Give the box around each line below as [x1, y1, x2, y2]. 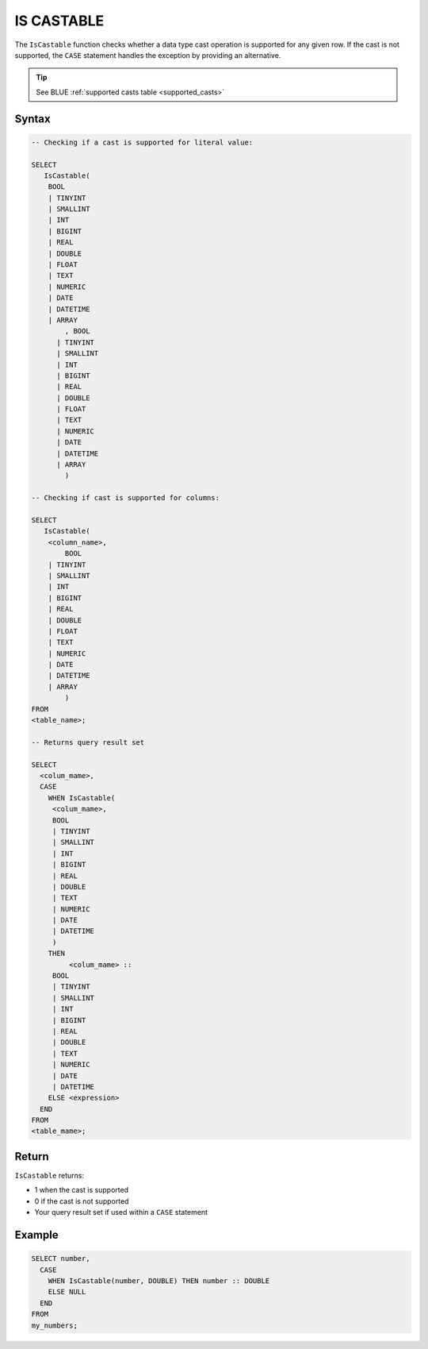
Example [14, 1228, 59, 1242]
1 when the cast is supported [34, 1185, 129, 1195]
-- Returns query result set [31, 738, 145, 746]
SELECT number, [31, 1255, 90, 1263]
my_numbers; [31, 1320, 78, 1330]
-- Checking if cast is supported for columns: [31, 493, 220, 503]
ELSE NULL [48, 1287, 86, 1297]
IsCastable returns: [14, 1170, 85, 1180]
